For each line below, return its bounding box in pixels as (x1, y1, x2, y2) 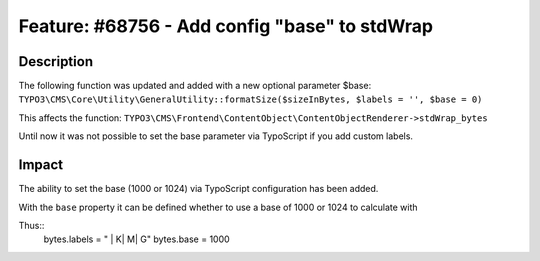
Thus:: (18, 219, 45, 231)
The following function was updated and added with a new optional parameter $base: (18, 80, 372, 92)
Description (18, 53, 94, 70)
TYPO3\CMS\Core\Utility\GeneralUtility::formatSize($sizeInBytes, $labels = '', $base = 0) (18, 94, 483, 105)
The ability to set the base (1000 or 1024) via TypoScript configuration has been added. (18, 183, 379, 195)
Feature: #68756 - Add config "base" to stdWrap (18, 15, 434, 37)
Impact (18, 156, 64, 174)
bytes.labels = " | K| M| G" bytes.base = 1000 (43, 233, 230, 245)
